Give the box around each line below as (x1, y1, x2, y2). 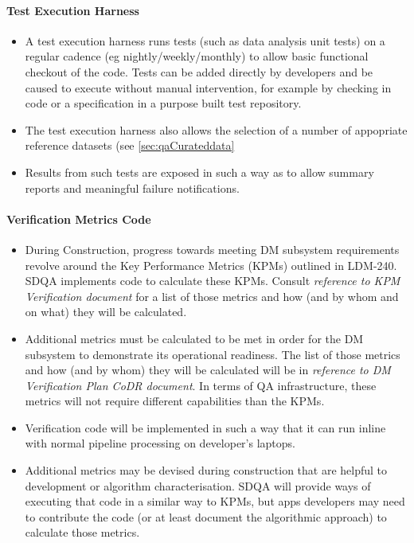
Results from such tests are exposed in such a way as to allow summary (25, 163, 374, 180)
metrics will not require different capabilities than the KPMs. (25, 393, 325, 409)
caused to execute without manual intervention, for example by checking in (25, 79, 392, 96)
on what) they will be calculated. (25, 303, 187, 320)
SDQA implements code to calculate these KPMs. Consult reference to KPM (25, 272, 400, 289)
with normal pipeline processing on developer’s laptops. (25, 435, 295, 451)
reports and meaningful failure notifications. (25, 179, 240, 196)
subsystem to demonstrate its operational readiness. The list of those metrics (25, 346, 400, 362)
